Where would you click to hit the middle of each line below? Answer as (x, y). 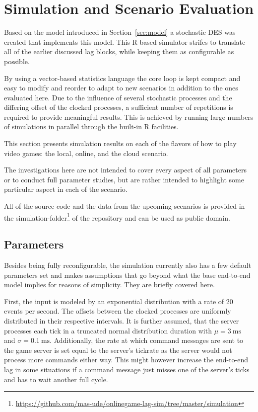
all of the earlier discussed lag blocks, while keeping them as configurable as (119, 51)
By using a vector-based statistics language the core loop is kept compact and (122, 78)
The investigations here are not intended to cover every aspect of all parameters (125, 170)
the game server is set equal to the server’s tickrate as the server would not (118, 350)
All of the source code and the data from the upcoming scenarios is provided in (125, 206)
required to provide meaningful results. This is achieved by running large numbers (129, 117)
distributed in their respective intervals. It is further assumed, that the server (122, 321)
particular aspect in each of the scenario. (66, 189)
